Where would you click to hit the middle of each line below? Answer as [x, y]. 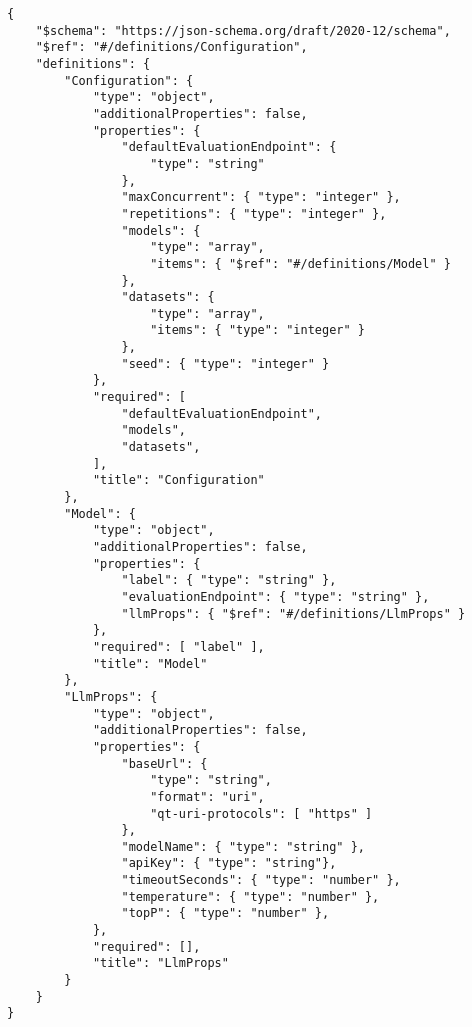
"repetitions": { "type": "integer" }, [254, 213]
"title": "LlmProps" [160, 963]
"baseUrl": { [164, 763]
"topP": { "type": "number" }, [225, 913]
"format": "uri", [207, 796]
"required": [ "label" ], [178, 646]
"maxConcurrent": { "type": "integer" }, [261, 197]
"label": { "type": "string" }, [229, 580]
